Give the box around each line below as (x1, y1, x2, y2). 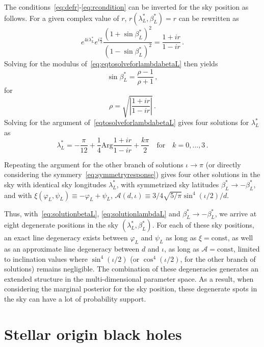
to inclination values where (4, 253, 88, 264)
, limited (233, 243, 260, 254)
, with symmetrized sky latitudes (116, 179, 219, 189)
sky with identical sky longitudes (4, 179, 107, 189)
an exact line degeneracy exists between (4, 232, 128, 243)
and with (4, 189, 32, 200)
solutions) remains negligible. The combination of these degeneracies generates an (4, 263, 259, 274)
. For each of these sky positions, (152, 219, 254, 230)
